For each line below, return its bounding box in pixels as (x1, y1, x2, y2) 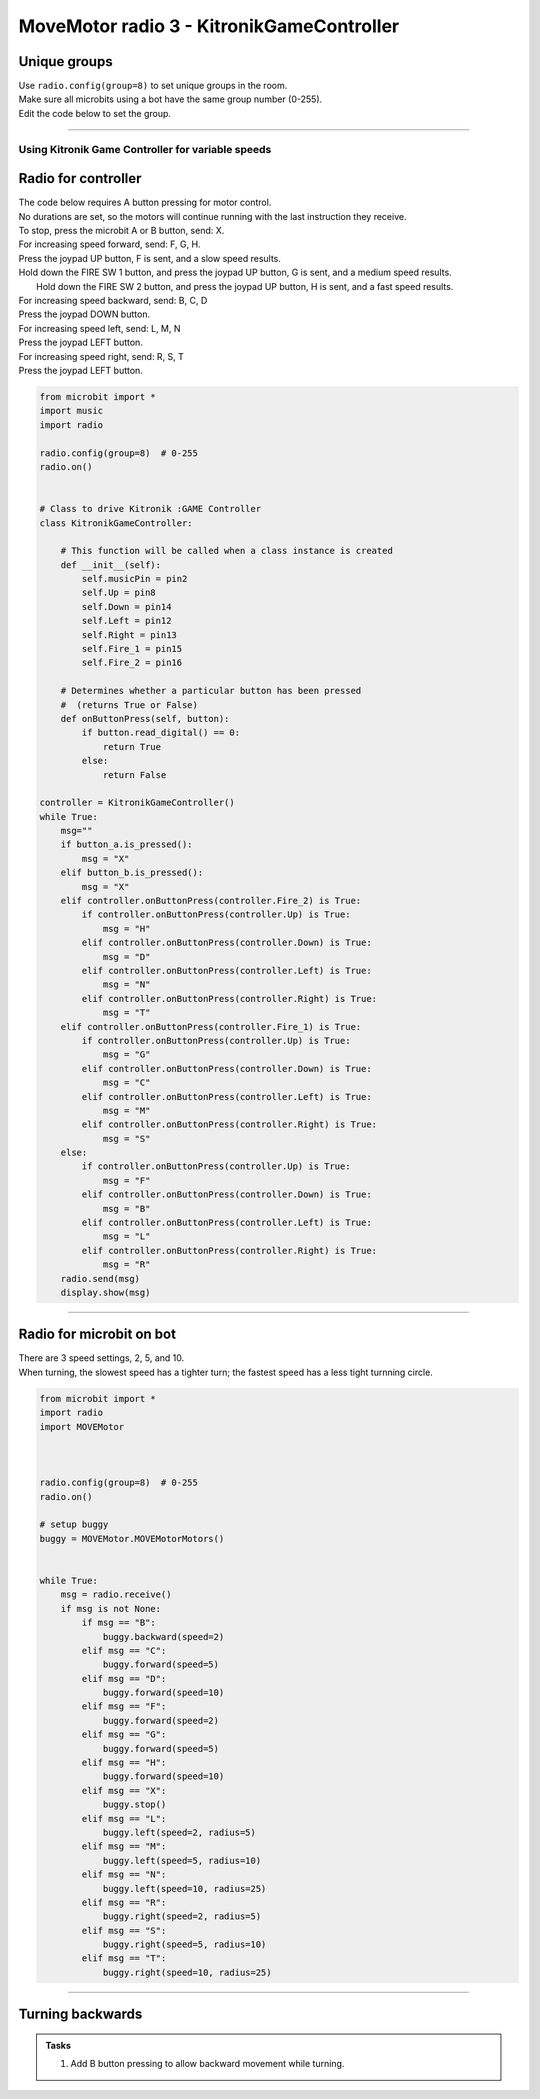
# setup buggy (39, 1519, 109, 1530)
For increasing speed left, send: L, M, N (18, 322, 181, 334)
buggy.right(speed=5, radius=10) (102, 1939, 267, 1950)
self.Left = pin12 (81, 615, 172, 627)
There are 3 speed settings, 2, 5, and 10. (18, 1352, 185, 1364)
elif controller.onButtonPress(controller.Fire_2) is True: (60, 895, 362, 907)
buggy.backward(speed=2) (102, 1631, 225, 1642)
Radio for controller (18, 170, 142, 187)
